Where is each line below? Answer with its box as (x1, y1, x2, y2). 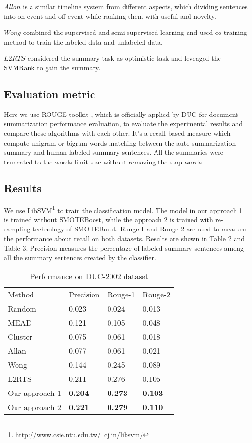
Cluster (8, 330, 32, 342)
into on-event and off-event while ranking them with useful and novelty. (4, 11, 217, 21)
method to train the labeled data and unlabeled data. (4, 36, 163, 47)
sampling (4, 224, 31, 234)
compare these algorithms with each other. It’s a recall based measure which (4, 128, 231, 138)
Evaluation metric (4, 86, 95, 101)
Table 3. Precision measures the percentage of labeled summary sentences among (4, 243, 244, 253)
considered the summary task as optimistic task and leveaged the (27, 53, 221, 63)
